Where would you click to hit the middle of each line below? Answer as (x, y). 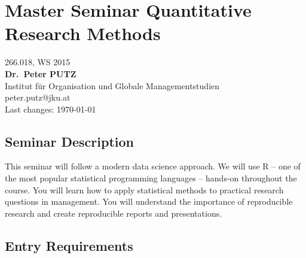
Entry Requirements (69, 245)
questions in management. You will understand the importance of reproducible (149, 201)
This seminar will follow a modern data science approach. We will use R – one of (153, 166)
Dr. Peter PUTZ (41, 73)
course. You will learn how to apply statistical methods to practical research (144, 189)
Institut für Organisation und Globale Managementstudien (112, 85)
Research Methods (83, 33)
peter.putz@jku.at (38, 97)
